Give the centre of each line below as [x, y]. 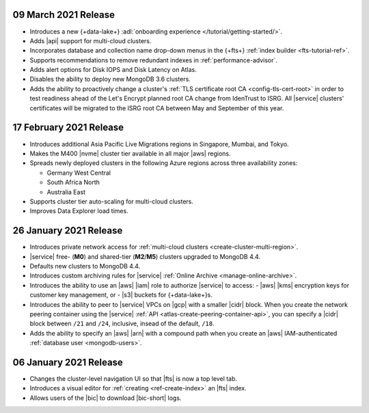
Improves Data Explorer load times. [79, 211]
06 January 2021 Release [68, 362]
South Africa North [73, 182]
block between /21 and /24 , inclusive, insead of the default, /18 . [122, 324]
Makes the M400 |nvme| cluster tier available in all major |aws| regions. [130, 153]
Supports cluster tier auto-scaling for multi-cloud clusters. [112, 201]
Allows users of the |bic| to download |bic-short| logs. [106, 398]
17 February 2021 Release [68, 128]
